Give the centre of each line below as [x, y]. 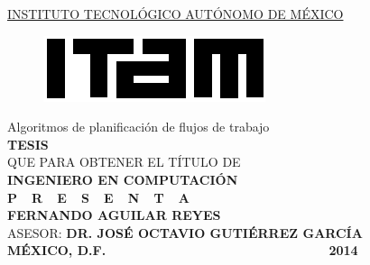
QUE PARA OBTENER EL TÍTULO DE [124, 162]
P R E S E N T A [98, 197]
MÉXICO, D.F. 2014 [183, 250]
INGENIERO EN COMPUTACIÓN [123, 179]
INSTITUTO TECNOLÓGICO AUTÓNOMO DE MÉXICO [176, 14]
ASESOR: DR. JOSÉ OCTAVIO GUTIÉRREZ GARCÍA [185, 232]
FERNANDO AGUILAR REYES [114, 215]
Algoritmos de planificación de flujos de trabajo [139, 127]
